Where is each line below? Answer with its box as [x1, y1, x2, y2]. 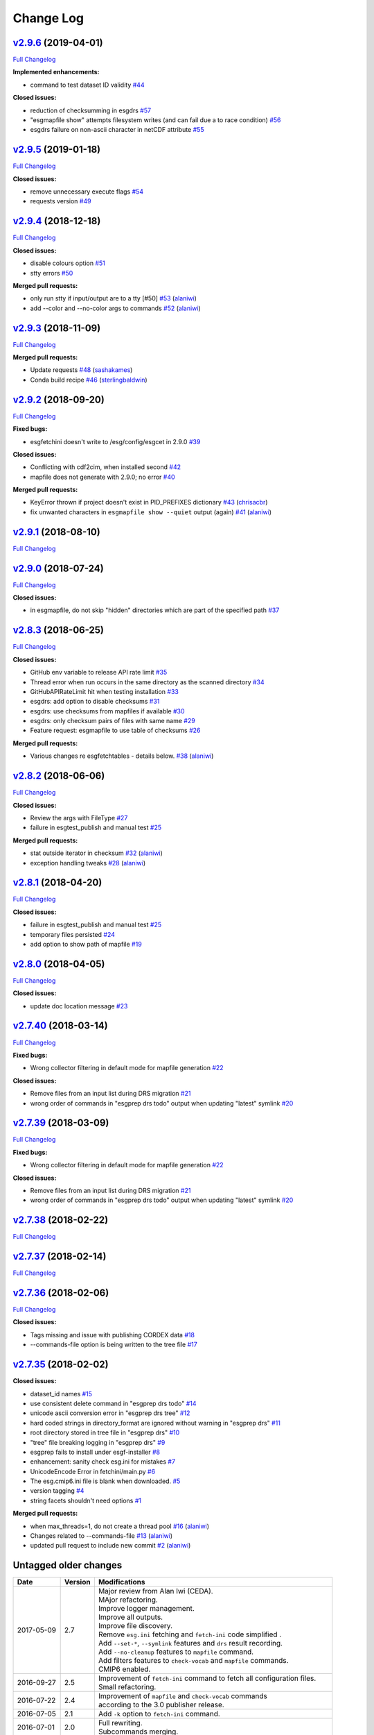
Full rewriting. [98, 1718, 143, 1728]
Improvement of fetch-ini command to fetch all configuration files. [98, 1673, 317, 1683]
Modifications [98, 1577, 145, 1587]
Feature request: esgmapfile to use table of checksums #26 [30, 726, 201, 735]
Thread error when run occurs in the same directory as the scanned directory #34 [30, 677, 265, 686]
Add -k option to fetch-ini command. [98, 1709, 221, 1719]
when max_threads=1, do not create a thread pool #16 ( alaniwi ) [30, 1522, 210, 1530]
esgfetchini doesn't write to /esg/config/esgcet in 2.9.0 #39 [30, 437, 201, 446]
